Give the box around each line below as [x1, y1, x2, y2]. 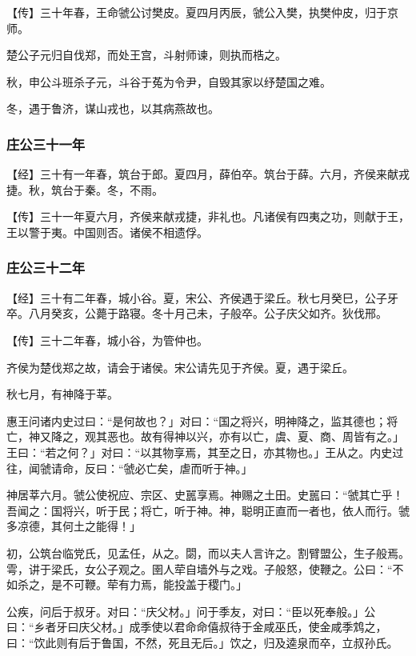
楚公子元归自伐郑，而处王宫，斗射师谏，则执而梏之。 [6, 46, 286, 63]
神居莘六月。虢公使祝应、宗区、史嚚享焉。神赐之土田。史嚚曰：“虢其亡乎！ [6, 486, 404, 503]
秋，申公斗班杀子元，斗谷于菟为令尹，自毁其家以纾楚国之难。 [6, 73, 331, 90]
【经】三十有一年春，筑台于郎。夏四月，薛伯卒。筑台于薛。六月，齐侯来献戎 [6, 166, 410, 182]
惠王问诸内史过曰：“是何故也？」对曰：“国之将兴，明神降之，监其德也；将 [6, 412, 398, 429]
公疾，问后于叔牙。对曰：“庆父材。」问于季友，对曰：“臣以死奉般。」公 [6, 602, 376, 619]
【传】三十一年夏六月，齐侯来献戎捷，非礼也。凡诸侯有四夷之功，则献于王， [6, 208, 410, 225]
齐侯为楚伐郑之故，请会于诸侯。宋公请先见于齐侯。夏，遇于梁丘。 [6, 358, 354, 375]
